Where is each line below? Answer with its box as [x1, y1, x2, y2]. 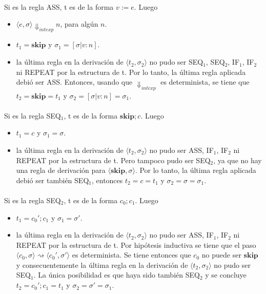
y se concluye [205, 269, 247, 280]
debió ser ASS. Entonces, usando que [16, 76, 133, 87]
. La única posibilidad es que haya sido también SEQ [33, 269, 200, 280]
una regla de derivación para [16, 165, 106, 175]
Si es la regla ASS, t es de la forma [4, 1, 114, 12]
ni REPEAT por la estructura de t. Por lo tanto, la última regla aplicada [16, 66, 246, 77]
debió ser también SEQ [16, 174, 89, 185]
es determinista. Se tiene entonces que [72, 249, 191, 260]
